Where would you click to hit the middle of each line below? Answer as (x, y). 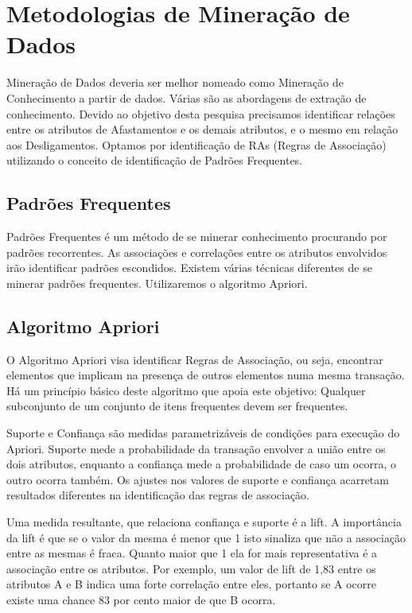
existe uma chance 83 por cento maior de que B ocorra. (141, 599)
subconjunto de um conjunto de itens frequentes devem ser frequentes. (177, 406)
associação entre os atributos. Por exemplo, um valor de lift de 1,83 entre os (191, 568)
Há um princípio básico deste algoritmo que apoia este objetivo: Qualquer (186, 390)
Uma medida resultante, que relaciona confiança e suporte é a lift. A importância (204, 522)
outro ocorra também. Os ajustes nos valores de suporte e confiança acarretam (198, 479)
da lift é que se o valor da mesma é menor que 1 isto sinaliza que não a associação (206, 537)
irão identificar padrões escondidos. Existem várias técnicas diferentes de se (189, 268)
